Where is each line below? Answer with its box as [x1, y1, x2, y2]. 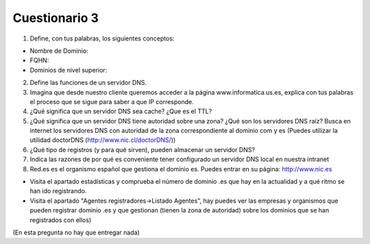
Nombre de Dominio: [29, 47, 88, 55]
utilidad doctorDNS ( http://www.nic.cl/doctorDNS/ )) [29, 136, 176, 144]
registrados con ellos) [29, 216, 92, 224]
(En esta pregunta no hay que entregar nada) [12, 228, 140, 236]
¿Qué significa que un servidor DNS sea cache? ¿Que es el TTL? [29, 107, 212, 116]
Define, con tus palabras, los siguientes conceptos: [29, 34, 175, 42]
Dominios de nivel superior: [29, 66, 108, 74]
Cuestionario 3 [12, 10, 99, 25]
